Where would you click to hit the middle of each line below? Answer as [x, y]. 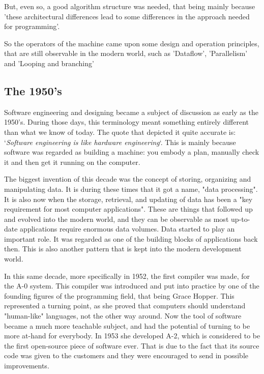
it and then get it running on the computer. [72, 162]
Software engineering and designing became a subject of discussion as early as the [131, 112]
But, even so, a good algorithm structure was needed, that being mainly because [130, 6]
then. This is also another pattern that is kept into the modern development [123, 249]
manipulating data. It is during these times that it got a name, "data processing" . [131, 189]
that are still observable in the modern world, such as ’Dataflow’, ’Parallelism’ [126, 53]
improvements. [27, 366]
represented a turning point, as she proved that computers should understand [125, 306]
